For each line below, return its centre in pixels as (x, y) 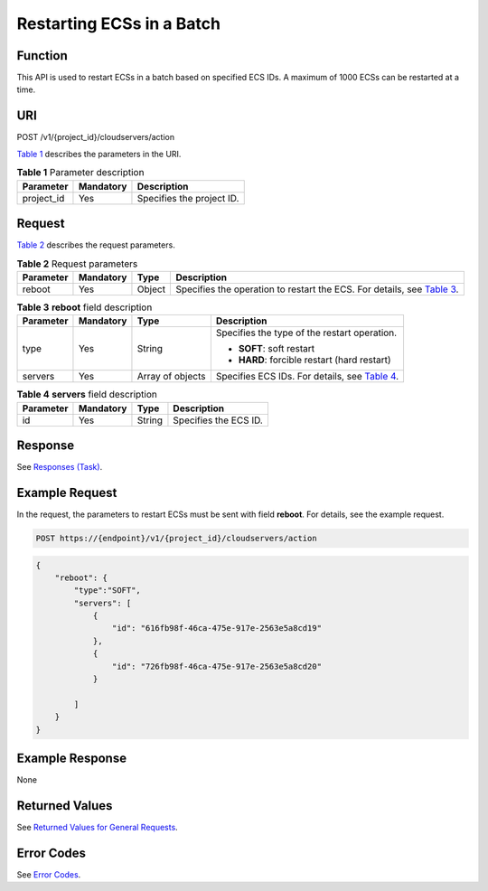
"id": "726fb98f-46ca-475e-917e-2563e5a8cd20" (217, 666)
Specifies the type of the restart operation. (306, 333)
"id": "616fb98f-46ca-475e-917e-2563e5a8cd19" (217, 628)
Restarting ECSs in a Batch (119, 23)
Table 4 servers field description (87, 395)
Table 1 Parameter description (80, 173)
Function (42, 56)
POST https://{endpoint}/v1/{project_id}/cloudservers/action (176, 538)
